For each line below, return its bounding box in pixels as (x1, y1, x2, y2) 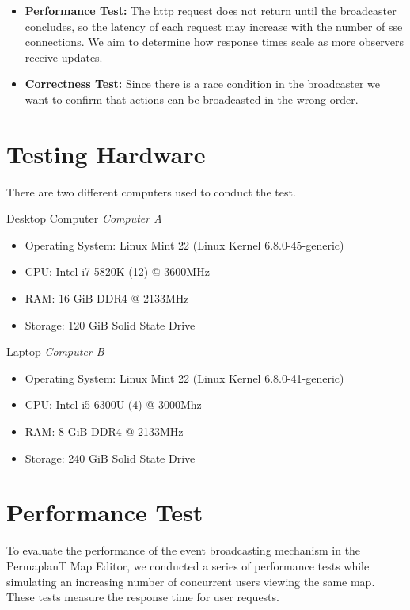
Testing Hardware (6, 137, 206, 170)
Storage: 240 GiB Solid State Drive (25, 449, 196, 466)
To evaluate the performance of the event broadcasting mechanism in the (6, 542, 361, 559)
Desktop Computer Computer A (6, 210, 162, 227)
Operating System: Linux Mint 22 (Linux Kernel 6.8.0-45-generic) (25, 236, 344, 253)
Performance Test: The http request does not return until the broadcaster (25, 2, 397, 18)
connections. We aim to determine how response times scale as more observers (25, 33, 404, 50)
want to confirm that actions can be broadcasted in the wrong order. (25, 90, 359, 107)
